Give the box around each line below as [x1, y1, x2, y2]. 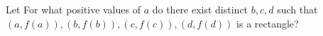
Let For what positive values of [6, 2, 141, 16]
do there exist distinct [152, 2, 248, 16]
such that [277, 2, 318, 16]
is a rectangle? [236, 16, 299, 30]
